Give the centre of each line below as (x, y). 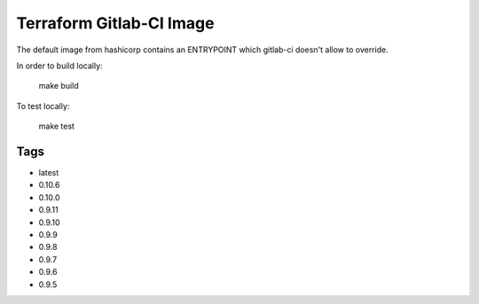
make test (57, 126)
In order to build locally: (59, 66)
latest (49, 173)
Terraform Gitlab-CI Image (115, 23)
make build (59, 86)
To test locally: (43, 105)
